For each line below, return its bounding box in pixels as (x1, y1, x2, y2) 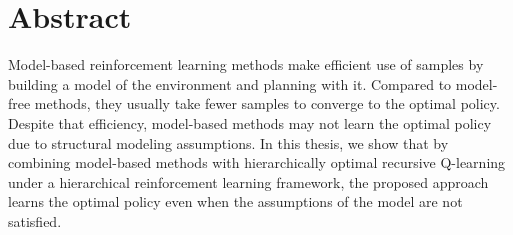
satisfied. (8, 210, 62, 231)
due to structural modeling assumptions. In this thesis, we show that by (8, 132, 449, 153)
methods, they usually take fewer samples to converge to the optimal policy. (34, 93, 500, 114)
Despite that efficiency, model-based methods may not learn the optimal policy (8, 112, 492, 133)
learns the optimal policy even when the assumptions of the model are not (8, 191, 463, 212)
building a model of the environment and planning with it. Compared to (8, 73, 452, 94)
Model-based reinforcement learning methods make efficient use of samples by (8, 54, 484, 75)
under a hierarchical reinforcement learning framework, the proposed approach (8, 171, 489, 192)
